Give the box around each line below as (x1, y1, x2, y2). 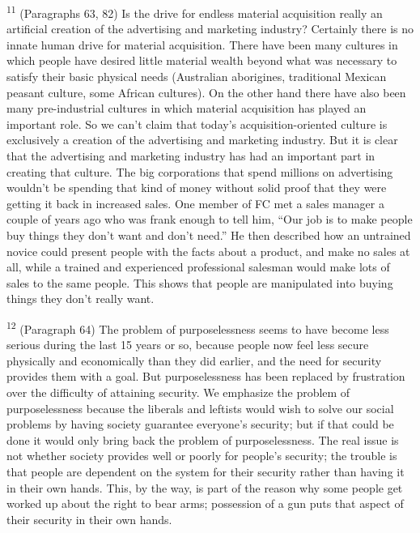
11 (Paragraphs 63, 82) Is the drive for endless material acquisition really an (6, 2, 383, 21)
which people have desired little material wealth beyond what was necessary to (6, 52, 397, 69)
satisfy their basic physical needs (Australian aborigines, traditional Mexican (6, 68, 387, 85)
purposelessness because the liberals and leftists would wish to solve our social (6, 399, 394, 416)
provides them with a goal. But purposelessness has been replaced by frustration (6, 368, 405, 385)
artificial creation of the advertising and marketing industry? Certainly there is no (6, 20, 414, 37)
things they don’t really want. (6, 290, 155, 307)
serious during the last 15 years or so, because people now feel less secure (6, 336, 369, 353)
